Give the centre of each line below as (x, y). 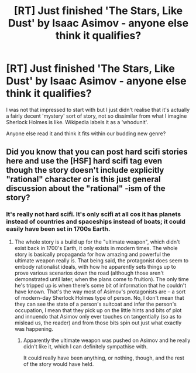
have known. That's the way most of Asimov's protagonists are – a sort (100, 292)
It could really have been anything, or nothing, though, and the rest (104, 358)
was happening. (34, 328)
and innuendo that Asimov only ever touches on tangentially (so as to (98, 316)
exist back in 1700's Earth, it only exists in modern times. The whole (96, 248)
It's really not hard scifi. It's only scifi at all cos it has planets (94, 214)
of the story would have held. (59, 364)
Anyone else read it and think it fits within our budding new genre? (86, 134)
